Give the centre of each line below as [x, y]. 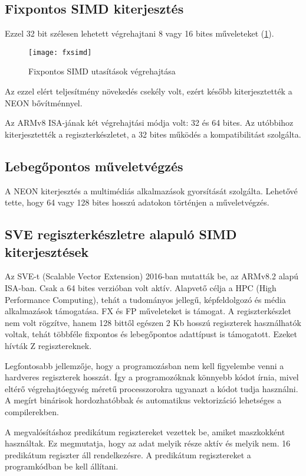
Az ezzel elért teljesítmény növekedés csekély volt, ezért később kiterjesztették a [149, 91]
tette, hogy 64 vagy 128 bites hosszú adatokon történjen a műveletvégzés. [137, 202]
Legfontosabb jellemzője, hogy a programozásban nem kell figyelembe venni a [144, 365]
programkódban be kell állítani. [62, 466]
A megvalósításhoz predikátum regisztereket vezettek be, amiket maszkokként [145, 431]
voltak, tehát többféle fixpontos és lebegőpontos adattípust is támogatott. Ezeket [151, 334]
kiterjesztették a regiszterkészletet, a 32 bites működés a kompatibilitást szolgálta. [153, 134]
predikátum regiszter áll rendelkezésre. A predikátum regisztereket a [128, 454]
